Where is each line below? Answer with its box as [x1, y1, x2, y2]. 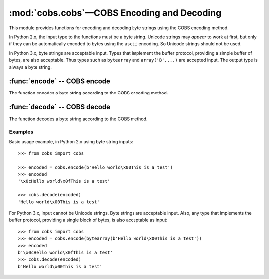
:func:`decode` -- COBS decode [9, 103, 111, 111]
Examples [9, 128, 34, 135]
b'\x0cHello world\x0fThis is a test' [18, 249, 113, 255]
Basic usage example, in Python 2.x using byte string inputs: [9, 139, 133, 145]
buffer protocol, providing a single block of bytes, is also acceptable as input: [9, 217, 168, 223]
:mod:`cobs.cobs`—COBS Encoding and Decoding [9, 7, 222, 18]
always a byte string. [9, 64, 52, 70]
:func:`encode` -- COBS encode [9, 77, 111, 86]
